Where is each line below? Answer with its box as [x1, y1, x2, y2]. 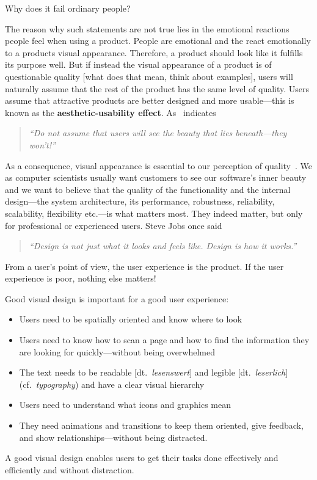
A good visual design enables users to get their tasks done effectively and [5, 451, 279, 464]
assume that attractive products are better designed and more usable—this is [5, 94, 294, 107]
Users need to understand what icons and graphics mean [19, 398, 231, 411]
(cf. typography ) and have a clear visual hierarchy [19, 377, 205, 390]
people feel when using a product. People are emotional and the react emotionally [5, 34, 311, 47]
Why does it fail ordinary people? [5, 2, 131, 14]
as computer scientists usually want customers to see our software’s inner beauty [5, 171, 307, 184]
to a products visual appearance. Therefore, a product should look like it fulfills [5, 46, 303, 59]
